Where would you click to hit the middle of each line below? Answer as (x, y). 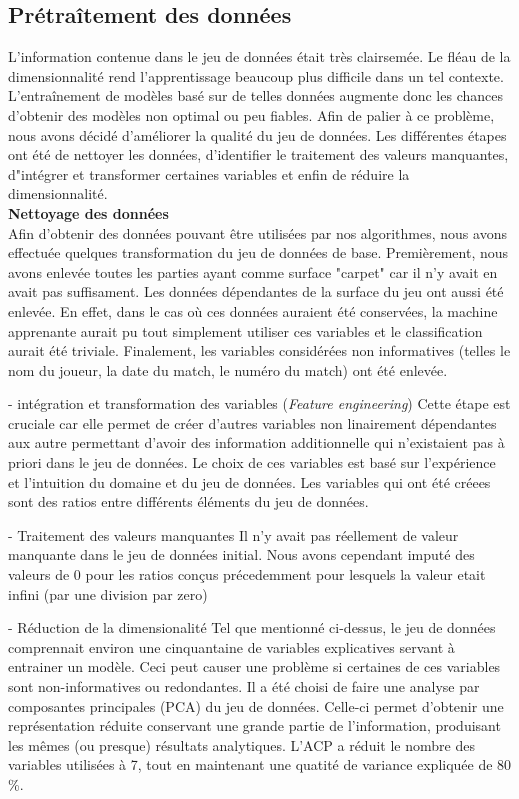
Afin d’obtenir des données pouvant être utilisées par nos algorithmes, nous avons (257, 232)
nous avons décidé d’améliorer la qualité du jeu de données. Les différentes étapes (257, 134)
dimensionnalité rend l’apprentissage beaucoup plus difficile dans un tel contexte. (256, 75)
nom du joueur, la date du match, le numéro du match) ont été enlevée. (228, 369)
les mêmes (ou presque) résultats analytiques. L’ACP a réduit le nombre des (241, 744)
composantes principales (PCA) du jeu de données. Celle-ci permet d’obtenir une (256, 705)
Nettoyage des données (88, 212)
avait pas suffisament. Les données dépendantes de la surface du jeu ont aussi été (256, 291)
